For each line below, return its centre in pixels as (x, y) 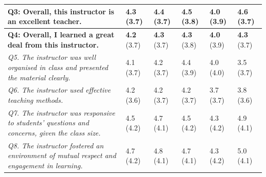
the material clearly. (39, 77)
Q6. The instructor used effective (59, 90)
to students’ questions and (48, 123)
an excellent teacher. (45, 21)
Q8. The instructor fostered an (56, 145)
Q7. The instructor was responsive (61, 112)
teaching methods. (36, 100)
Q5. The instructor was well (52, 57)
